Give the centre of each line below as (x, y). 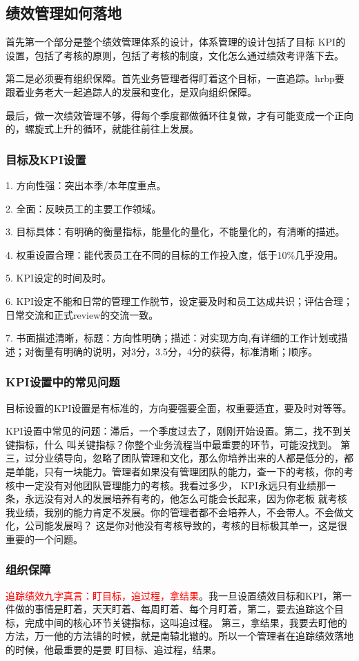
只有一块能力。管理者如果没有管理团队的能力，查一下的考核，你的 (194, 471)
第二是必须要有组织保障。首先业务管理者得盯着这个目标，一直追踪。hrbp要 (175, 78)
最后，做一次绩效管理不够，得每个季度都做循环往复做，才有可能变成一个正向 (179, 115)
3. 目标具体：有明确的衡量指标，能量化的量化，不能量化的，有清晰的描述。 (175, 231)
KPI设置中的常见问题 (63, 382)
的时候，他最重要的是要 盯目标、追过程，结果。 (114, 650)
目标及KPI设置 (46, 159)
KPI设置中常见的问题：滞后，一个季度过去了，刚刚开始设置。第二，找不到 (174, 431)
